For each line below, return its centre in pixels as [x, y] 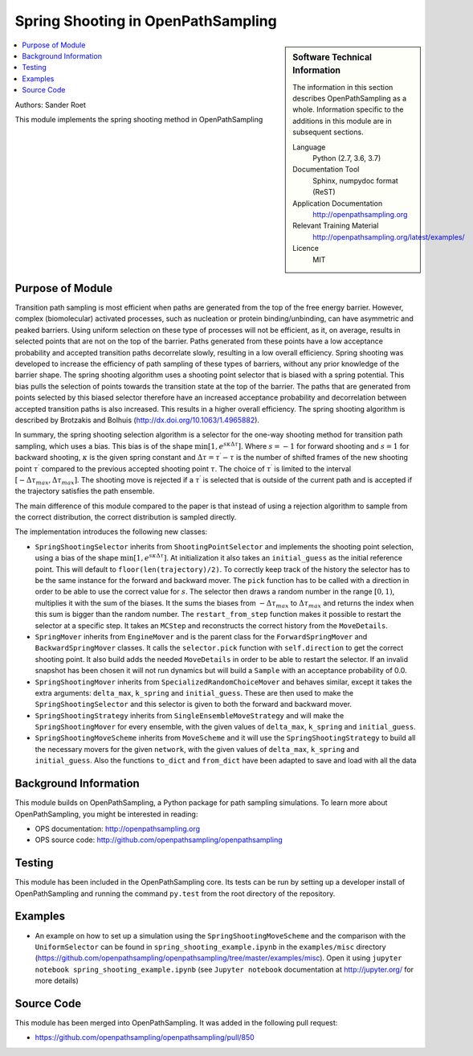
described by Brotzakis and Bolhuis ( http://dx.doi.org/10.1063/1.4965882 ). [137, 420]
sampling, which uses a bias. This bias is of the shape [104, 446]
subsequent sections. [328, 132]
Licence [306, 249]
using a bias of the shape [77, 558]
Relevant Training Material [336, 226]
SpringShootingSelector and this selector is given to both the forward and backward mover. [194, 705]
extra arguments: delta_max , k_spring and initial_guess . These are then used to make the [194, 692]
